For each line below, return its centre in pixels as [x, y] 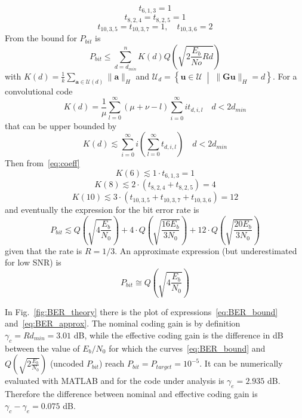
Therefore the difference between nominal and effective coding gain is [131, 394]
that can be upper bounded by [61, 125]
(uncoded [67, 363]
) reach [112, 363]
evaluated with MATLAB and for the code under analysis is [115, 381]
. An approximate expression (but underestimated [206, 250]
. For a [285, 76]
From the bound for [41, 38]
